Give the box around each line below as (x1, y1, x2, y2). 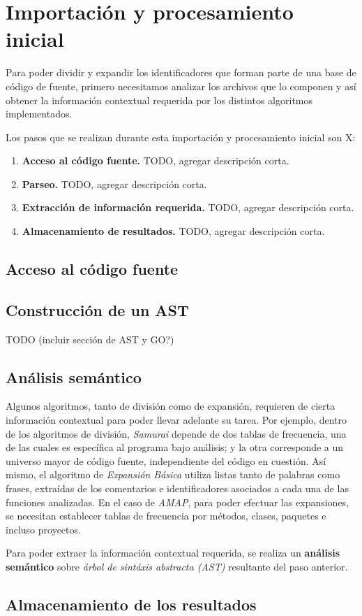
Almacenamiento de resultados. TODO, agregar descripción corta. (22, 224, 325, 238)
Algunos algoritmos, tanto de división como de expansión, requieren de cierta (6, 399, 335, 413)
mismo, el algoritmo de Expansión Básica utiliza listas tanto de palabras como (6, 467, 340, 482)
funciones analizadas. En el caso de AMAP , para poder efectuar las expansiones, (6, 494, 349, 509)
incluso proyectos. (6, 522, 81, 536)
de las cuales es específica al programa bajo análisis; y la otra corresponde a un (6, 440, 344, 454)
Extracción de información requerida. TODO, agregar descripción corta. (22, 200, 354, 215)
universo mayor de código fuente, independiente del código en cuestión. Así (6, 453, 326, 468)
